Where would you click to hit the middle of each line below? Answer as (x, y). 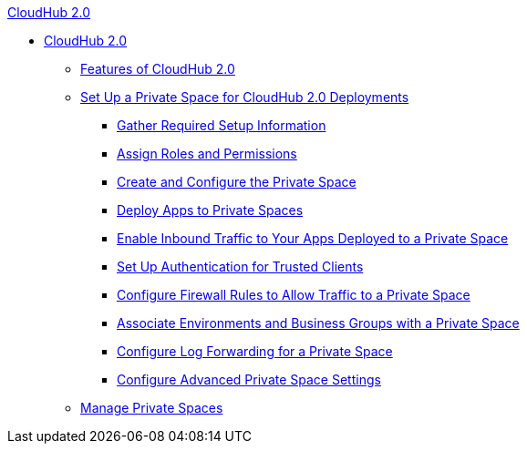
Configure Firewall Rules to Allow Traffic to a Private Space (294, 295)
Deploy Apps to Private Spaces (210, 210)
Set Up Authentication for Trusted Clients (240, 266)
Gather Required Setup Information (222, 125)
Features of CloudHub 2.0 (158, 69)
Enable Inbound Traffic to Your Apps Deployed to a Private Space (313, 238)
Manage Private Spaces (152, 408)
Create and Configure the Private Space (237, 182)
